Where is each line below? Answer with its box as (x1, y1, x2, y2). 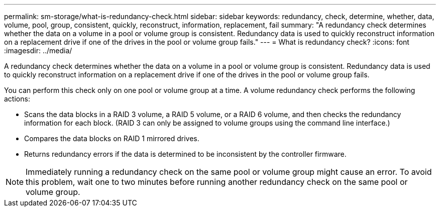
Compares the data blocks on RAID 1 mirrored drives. (24, 134, 199, 143)
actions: (4, 94, 30, 103)
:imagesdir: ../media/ (4, 46, 72, 55)
